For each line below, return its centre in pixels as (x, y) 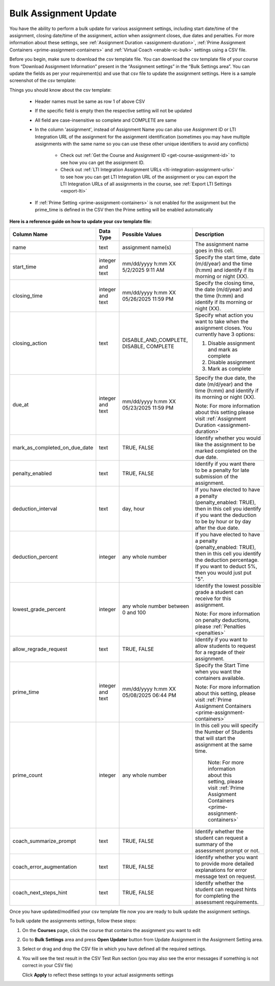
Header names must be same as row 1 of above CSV (90, 101)
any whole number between (156, 606)
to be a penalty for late (222, 470)
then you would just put (223, 572)
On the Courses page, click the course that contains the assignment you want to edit (111, 930)
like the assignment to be (225, 444)
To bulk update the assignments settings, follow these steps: (73, 921)
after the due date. (217, 528)
